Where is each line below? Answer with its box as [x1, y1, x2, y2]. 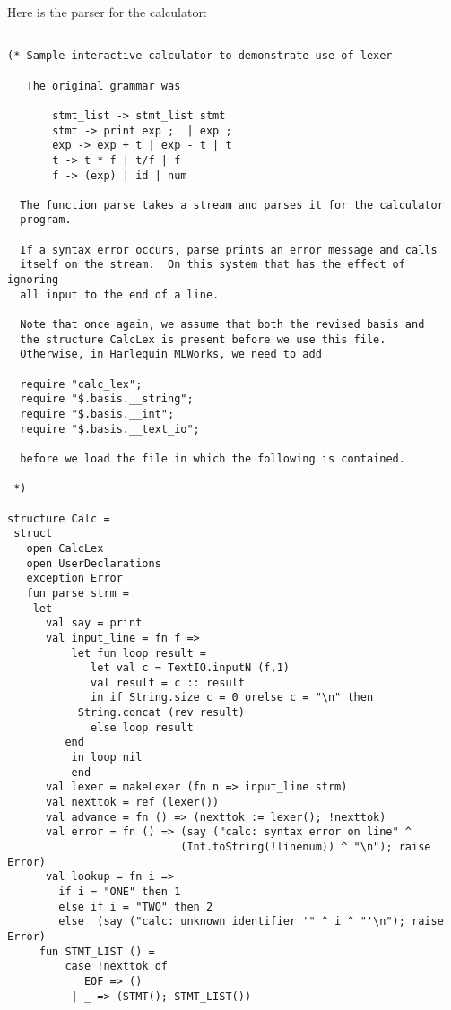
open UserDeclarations [26, 557, 161, 570]
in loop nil [71, 751, 143, 764]
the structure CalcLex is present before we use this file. [20, 332, 386, 346]
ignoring [7, 273, 59, 287]
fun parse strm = [26, 586, 130, 600]
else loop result [91, 721, 194, 734]
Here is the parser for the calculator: [7, 3, 207, 21]
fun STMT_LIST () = [39, 945, 155, 958]
